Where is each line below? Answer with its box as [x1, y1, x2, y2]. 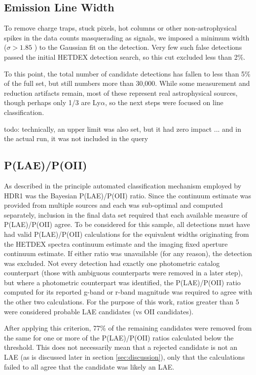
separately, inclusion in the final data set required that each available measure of [4, 209, 248, 220]
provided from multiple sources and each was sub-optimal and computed [4, 200, 223, 210]
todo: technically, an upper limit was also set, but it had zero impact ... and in [4, 123, 241, 134]
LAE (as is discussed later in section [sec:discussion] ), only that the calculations [4, 352, 245, 362]
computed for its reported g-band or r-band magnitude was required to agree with [4, 287, 252, 297]
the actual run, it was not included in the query [4, 133, 148, 144]
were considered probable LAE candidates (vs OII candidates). [4, 306, 194, 316]
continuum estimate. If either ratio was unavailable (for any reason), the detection [4, 248, 252, 259]
